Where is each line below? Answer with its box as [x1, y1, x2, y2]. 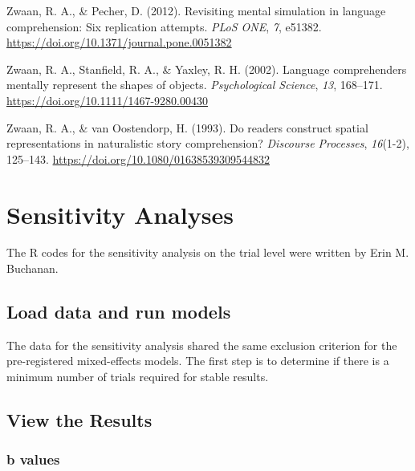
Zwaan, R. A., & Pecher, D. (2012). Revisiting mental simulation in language [6, 2, 386, 18]
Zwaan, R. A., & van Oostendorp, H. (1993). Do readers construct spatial [6, 119, 368, 136]
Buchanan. [6, 260, 59, 277]
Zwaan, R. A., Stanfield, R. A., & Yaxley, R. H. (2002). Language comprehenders [6, 60, 407, 77]
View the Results [6, 408, 153, 432]
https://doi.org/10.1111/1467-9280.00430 [6, 91, 208, 108]
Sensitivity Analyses [6, 197, 234, 230]
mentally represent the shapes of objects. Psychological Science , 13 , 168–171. [6, 76, 383, 93]
